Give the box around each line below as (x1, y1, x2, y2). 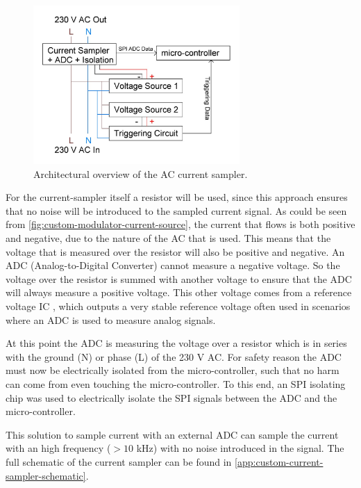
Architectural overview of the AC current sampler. (33, 166, 248, 181)
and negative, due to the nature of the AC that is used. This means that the (6, 231, 331, 245)
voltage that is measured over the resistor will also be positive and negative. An (6, 244, 345, 259)
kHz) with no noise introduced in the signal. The (136, 441, 344, 455)
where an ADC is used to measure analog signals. (6, 312, 216, 327)
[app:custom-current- (235, 454, 324, 469)
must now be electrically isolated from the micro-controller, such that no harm (6, 363, 339, 377)
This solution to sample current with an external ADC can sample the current (6, 427, 339, 441)
